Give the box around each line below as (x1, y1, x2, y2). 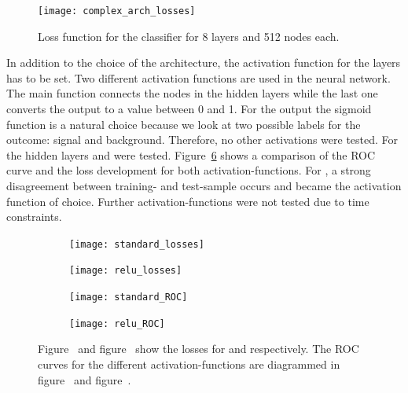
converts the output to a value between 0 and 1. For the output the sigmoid (6, 101, 372, 117)
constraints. (6, 208, 62, 225)
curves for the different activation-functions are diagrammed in (38, 356, 340, 372)
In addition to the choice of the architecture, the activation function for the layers (6, 54, 401, 71)
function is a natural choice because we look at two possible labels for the (6, 116, 361, 132)
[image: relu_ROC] (69, 318, 165, 329)
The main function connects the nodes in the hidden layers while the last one (6, 85, 378, 101)
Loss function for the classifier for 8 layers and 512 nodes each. (38, 28, 340, 44)
